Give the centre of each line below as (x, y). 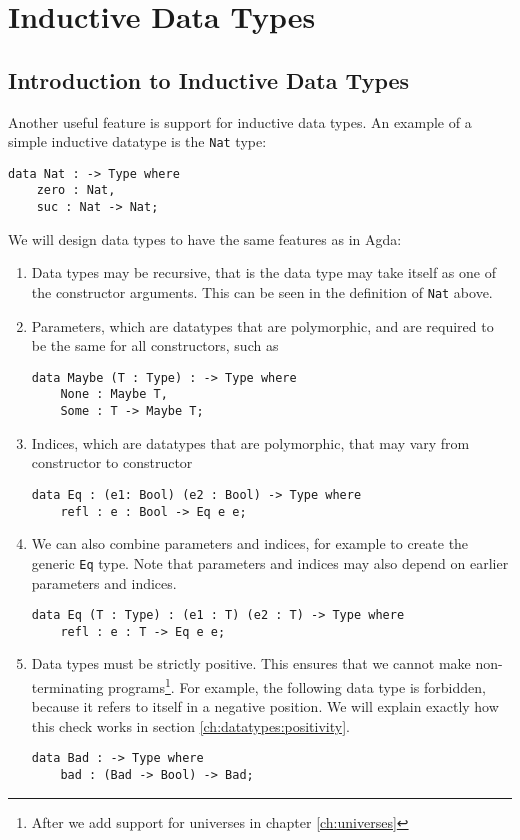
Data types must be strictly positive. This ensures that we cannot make (251, 663)
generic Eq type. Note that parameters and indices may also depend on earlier (270, 562)
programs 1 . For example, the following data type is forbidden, (297, 685)
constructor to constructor (112, 462)
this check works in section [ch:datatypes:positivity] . (190, 725)
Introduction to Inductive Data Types (209, 79)
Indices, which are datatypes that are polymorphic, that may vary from (250, 442)
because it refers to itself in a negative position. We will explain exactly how (265, 706)
